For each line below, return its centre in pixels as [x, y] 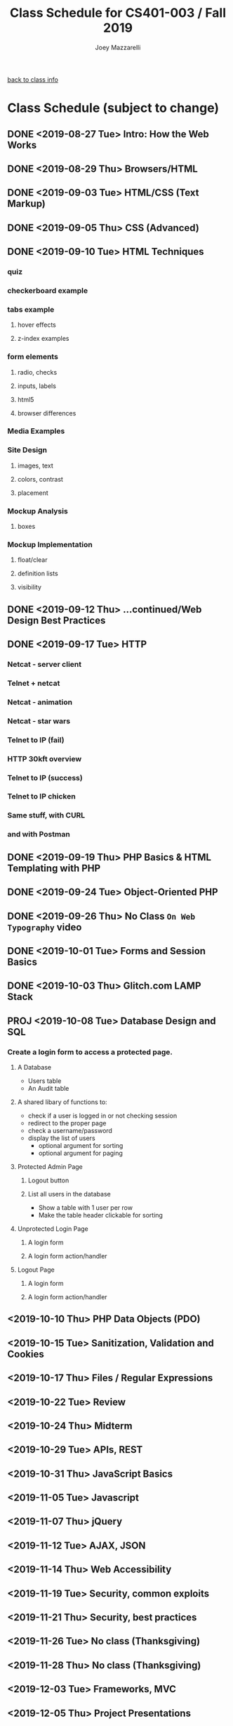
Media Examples [36, 431]
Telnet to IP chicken [41, 796]
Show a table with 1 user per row [86, 1207]
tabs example [31, 309]
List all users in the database [69, 1194]
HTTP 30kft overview [45, 758]
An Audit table [48, 1088]
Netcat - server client [45, 665]
